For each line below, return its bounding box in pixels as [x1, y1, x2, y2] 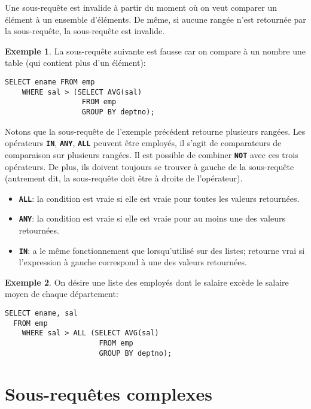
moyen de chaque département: [5, 287, 118, 300]
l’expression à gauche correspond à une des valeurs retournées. [19, 256, 247, 268]
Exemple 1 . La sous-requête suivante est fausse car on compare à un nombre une [5, 44, 306, 57]
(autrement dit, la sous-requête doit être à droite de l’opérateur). [5, 172, 243, 184]
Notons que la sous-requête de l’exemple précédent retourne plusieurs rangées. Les [5, 125, 306, 137]
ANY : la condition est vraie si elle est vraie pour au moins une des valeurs [19, 212, 285, 225]
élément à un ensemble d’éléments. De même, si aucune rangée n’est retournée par [5, 13, 306, 25]
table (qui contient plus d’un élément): [5, 56, 146, 69]
